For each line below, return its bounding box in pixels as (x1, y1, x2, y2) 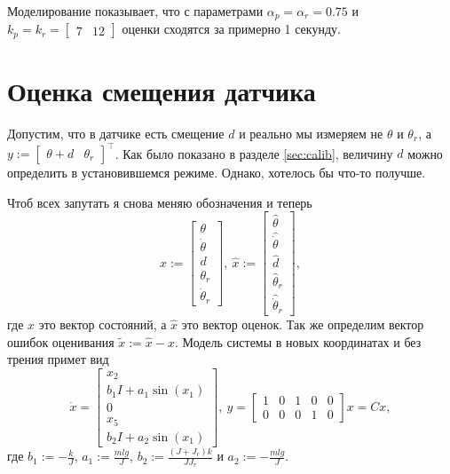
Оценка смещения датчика (7, 73, 316, 109)
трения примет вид (7, 350, 109, 368)
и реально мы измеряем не (239, 124, 383, 143)
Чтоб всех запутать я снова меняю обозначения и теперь (7, 193, 312, 211)
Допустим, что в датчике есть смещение (7, 124, 225, 143)
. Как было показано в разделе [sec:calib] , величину (114, 144, 393, 162)
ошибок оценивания (7, 332, 114, 351)
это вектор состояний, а (38, 314, 167, 333)
